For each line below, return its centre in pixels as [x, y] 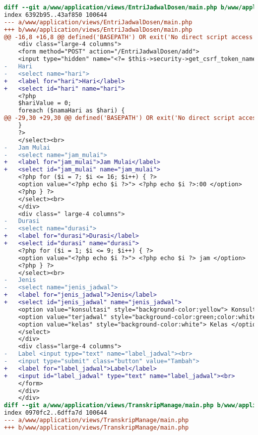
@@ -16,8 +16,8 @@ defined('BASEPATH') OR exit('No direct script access [129, 37]
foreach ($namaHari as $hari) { [71, 111]
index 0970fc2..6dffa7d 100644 [56, 413]
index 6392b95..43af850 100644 [56, 15]
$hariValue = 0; [45, 103]
